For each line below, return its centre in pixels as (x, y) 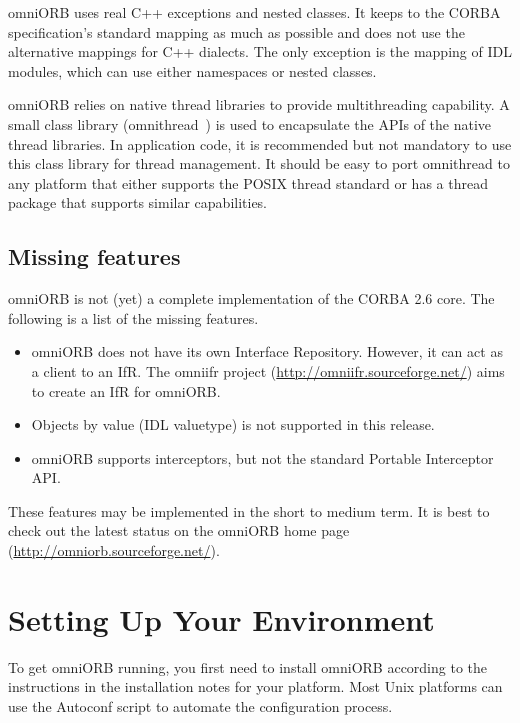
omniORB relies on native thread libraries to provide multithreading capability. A (259, 104)
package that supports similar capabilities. (138, 202)
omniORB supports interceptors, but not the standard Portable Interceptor (262, 457)
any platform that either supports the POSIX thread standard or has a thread (248, 182)
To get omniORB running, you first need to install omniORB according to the (248, 666)
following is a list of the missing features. (133, 317)
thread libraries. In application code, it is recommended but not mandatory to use (260, 143)
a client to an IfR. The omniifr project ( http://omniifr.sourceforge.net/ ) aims (268, 370)
